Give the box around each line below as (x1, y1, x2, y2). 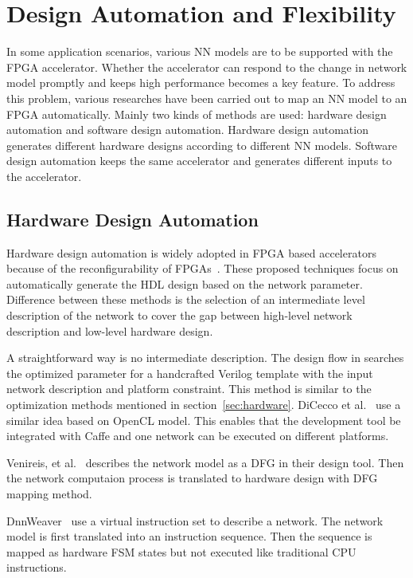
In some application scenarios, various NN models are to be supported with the (6, 43, 393, 60)
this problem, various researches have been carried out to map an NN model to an (6, 89, 407, 106)
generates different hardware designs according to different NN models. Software (6, 136, 397, 153)
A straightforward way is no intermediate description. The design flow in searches (6, 349, 404, 366)
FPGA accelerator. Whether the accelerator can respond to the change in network (6, 58, 407, 75)
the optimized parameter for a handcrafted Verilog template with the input (6, 364, 373, 381)
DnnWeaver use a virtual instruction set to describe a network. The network (6, 512, 384, 529)
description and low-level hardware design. (6, 322, 213, 339)
